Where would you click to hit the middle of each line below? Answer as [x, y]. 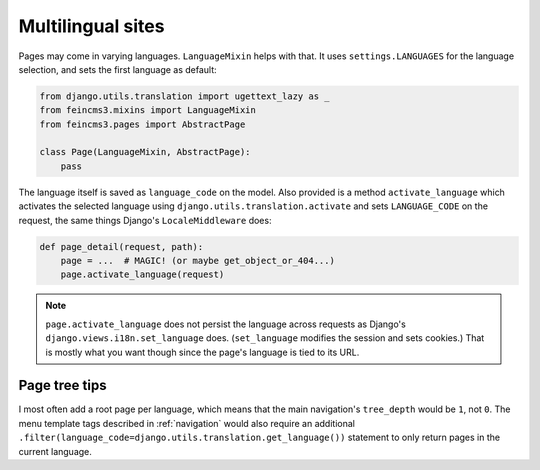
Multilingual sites [91, 26]
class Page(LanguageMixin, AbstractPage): [145, 152]
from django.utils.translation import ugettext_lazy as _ [184, 96]
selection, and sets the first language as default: [117, 69]
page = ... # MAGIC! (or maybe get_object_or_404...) [197, 261]
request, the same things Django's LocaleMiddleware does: [145, 220]
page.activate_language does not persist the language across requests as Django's [226, 324]
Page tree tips [62, 385]
